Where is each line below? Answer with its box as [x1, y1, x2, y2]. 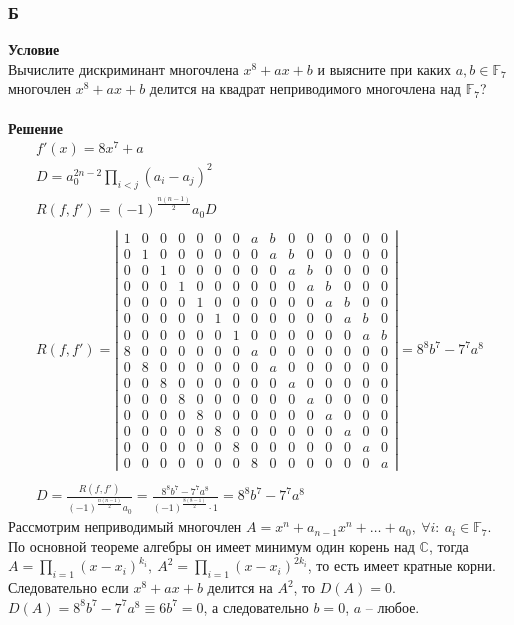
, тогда [428, 535, 469, 556]
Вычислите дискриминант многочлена [8, 58, 239, 79]
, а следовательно [203, 596, 309, 617]
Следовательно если [8, 577, 129, 598]
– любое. [365, 596, 420, 617]
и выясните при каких [317, 58, 452, 79]
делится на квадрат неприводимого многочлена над [149, 78, 461, 99]
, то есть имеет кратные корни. [307, 555, 496, 576]
